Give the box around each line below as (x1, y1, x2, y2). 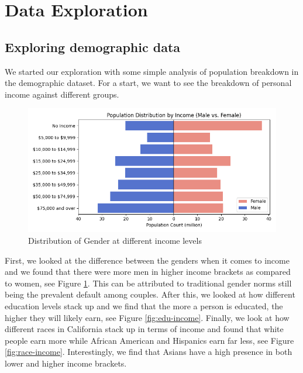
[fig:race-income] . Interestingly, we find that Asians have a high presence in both (5, 346, 292, 358)
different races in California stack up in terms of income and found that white (5, 323, 284, 335)
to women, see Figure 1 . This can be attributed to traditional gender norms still (5, 277, 292, 289)
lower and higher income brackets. (5, 357, 127, 369)
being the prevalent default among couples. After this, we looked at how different (5, 288, 295, 301)
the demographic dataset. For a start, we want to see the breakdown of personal (5, 77, 292, 89)
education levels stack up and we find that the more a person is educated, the (5, 299, 283, 312)
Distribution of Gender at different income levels (28, 234, 202, 246)
